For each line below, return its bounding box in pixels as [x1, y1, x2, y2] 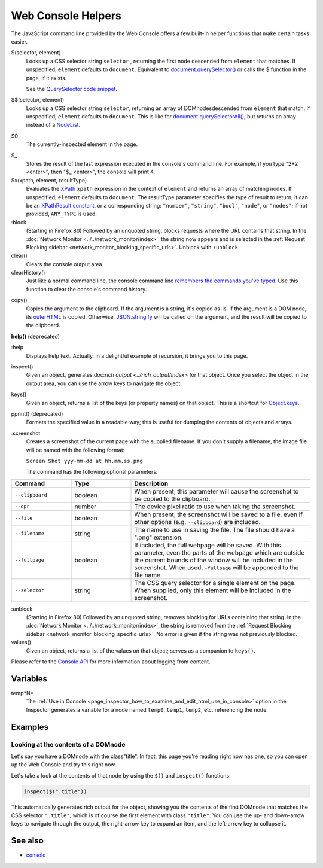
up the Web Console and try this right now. [11, 761, 117, 768]
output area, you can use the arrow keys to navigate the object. [26, 380, 182, 387]
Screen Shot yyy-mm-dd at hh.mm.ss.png [26, 458, 143, 464]
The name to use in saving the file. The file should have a [134, 525, 295, 534]
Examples [11, 721, 49, 732]
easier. [11, 38, 28, 45]
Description [134, 479, 169, 488]
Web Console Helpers [11, 9, 122, 22]
